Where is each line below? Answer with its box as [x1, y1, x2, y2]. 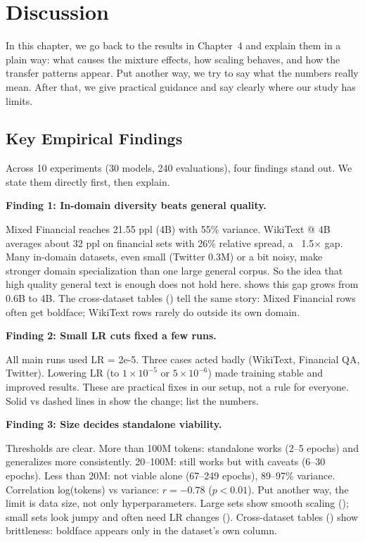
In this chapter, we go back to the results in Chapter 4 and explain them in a [6, 38, 341, 53]
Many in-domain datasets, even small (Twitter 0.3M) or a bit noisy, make [6, 249, 323, 264]
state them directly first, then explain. [6, 174, 170, 189]
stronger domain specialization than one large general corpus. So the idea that [6, 263, 343, 277]
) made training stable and [207, 365, 323, 380]
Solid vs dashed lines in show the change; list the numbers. [6, 393, 259, 408]
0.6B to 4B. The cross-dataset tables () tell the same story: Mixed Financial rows [6, 291, 356, 305]
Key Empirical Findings [6, 127, 183, 149]
